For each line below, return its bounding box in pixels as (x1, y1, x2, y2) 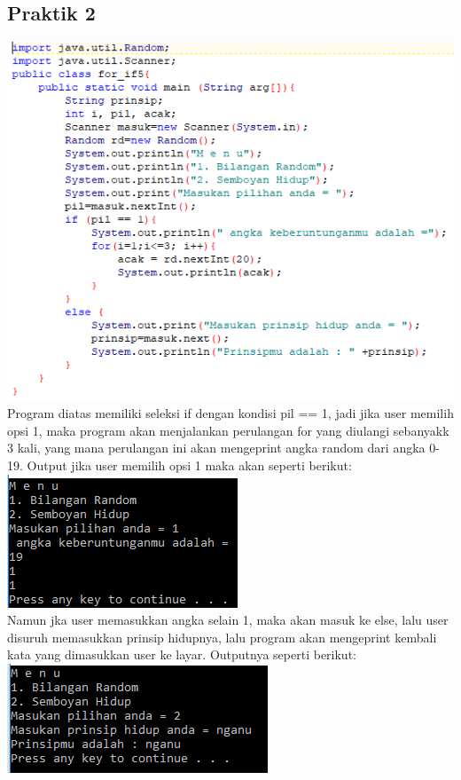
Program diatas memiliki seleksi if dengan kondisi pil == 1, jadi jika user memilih (7, 404, 454, 422)
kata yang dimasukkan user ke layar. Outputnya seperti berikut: (7, 645, 356, 664)
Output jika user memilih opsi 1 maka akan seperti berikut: (27, 456, 352, 475)
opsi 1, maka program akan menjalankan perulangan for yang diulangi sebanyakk (7, 421, 449, 439)
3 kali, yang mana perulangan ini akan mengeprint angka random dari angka (7, 438, 426, 457)
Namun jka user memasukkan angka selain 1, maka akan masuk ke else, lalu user (7, 611, 449, 629)
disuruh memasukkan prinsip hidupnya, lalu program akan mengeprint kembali (7, 627, 437, 646)
